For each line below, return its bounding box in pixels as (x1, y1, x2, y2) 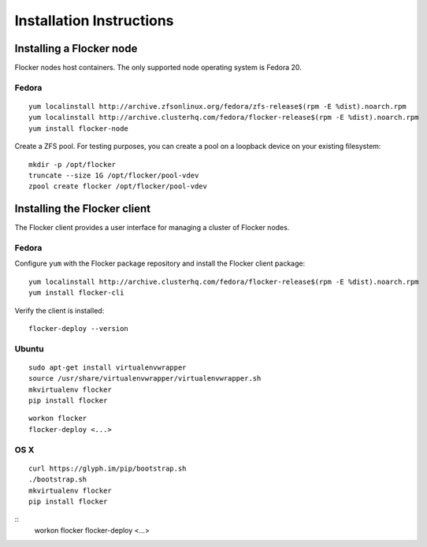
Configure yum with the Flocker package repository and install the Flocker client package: (14, 259, 306, 268)
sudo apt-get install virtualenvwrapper (28, 363, 187, 372)
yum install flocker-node (28, 124, 129, 133)
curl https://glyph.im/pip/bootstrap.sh (28, 463, 187, 473)
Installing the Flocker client (14, 202, 151, 216)
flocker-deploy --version (28, 324, 129, 333)
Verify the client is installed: (14, 306, 105, 315)
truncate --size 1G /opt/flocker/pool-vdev (28, 170, 199, 180)
